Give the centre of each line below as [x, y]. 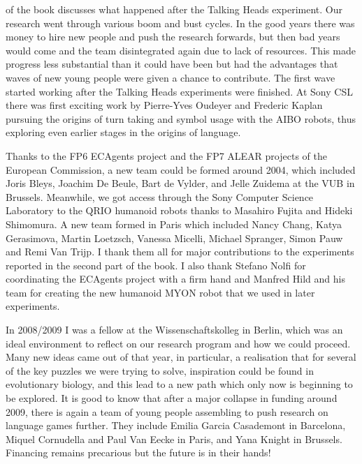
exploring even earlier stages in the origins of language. [123, 132]
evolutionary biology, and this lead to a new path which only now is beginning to [179, 384]
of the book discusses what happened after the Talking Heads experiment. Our [174, 9]
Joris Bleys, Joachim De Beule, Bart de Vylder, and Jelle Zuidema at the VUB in [180, 183]
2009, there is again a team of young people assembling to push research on [167, 411]
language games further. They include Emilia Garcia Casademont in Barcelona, [176, 425]
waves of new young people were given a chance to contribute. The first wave [171, 77]
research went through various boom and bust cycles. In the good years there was [180, 23]
